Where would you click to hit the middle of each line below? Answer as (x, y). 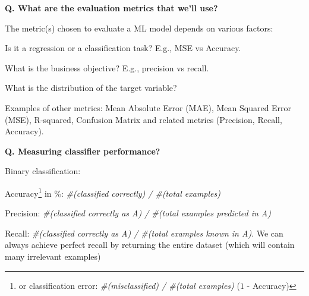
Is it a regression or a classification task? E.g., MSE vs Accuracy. (123, 48)
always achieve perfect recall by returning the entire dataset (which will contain (150, 245)
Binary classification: (43, 171)
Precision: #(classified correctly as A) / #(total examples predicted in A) (138, 213)
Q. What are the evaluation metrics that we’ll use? (111, 8)
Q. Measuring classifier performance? (83, 151)
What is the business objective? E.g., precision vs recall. (107, 67)
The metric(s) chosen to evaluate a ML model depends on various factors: (139, 28)
